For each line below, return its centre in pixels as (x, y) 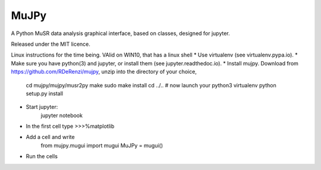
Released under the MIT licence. (51, 44)
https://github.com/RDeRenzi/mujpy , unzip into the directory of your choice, (104, 72)
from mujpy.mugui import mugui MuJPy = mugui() (102, 145)
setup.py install (45, 93)
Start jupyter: (42, 107)
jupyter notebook (62, 115)
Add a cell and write (50, 137)
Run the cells (42, 156)
